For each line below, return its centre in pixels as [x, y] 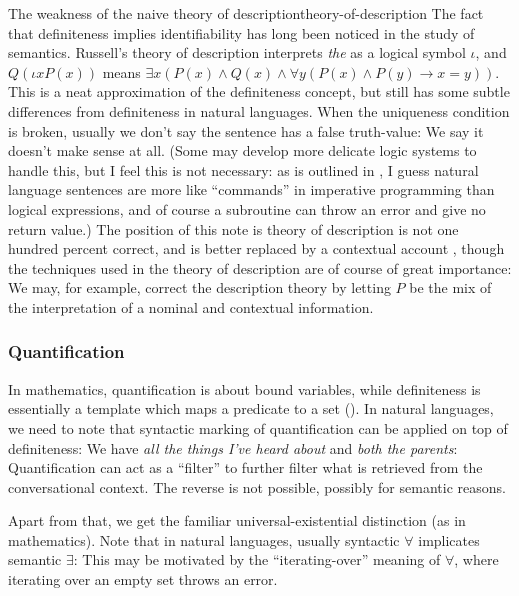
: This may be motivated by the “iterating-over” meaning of [257, 559]
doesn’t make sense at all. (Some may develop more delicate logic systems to [242, 150]
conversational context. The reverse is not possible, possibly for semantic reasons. [257, 486]
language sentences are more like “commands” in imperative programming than [251, 189]
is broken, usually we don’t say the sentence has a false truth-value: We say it [246, 130]
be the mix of [450, 287]
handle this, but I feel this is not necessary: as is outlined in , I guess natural [243, 169]
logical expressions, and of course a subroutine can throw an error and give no [247, 208]
